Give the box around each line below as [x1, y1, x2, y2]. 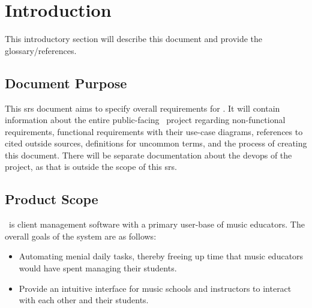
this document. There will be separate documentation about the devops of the [5, 148, 292, 161]
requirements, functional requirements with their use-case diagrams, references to [5, 125, 303, 137]
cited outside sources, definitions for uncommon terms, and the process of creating [5, 137, 307, 149]
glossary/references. [5, 44, 77, 56]
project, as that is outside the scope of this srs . [5, 160, 177, 173]
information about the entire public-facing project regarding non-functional [5, 113, 286, 126]
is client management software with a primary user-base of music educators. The [8, 218, 305, 231]
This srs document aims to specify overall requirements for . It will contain [5, 101, 280, 114]
